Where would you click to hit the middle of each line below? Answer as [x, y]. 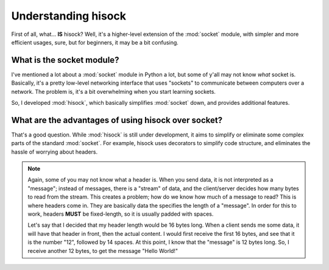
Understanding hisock [69, 16]
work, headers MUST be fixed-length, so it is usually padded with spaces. [121, 214]
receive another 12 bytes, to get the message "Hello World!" [103, 250]
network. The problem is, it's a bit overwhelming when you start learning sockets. [114, 91]
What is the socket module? [65, 60]
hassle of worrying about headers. [55, 152]
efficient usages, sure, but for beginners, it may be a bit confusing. [95, 42]
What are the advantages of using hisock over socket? [117, 120]
